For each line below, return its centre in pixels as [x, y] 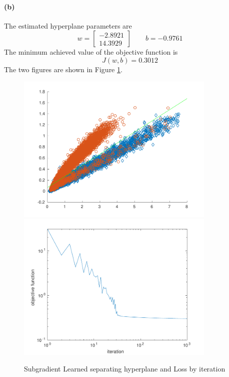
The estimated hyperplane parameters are [68, 25]
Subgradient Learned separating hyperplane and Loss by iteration [125, 369]
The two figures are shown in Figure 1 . [63, 69]
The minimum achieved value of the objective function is [91, 52]
